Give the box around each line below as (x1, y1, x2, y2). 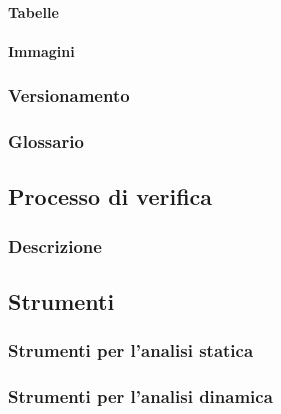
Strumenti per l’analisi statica (8, 338, 254, 363)
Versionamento (8, 83, 130, 108)
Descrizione (8, 233, 102, 258)
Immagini (8, 40, 75, 61)
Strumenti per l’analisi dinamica (8, 384, 273, 409)
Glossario (8, 129, 84, 154)
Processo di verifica (8, 181, 213, 212)
